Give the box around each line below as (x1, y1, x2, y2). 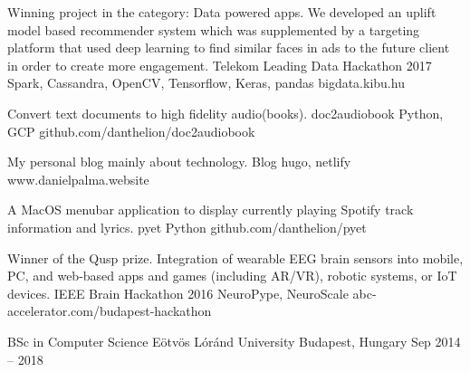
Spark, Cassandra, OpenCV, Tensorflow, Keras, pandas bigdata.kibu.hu (7, 73, 405, 92)
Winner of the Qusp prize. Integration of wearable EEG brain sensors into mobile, (7, 248, 464, 267)
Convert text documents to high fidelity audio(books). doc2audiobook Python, (7, 103, 444, 122)
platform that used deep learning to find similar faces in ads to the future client (7, 38, 450, 57)
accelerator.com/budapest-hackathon (7, 301, 212, 320)
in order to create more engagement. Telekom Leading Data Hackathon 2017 (7, 55, 432, 74)
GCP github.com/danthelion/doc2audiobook (7, 121, 255, 140)
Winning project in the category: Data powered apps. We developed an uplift (7, 3, 436, 21)
